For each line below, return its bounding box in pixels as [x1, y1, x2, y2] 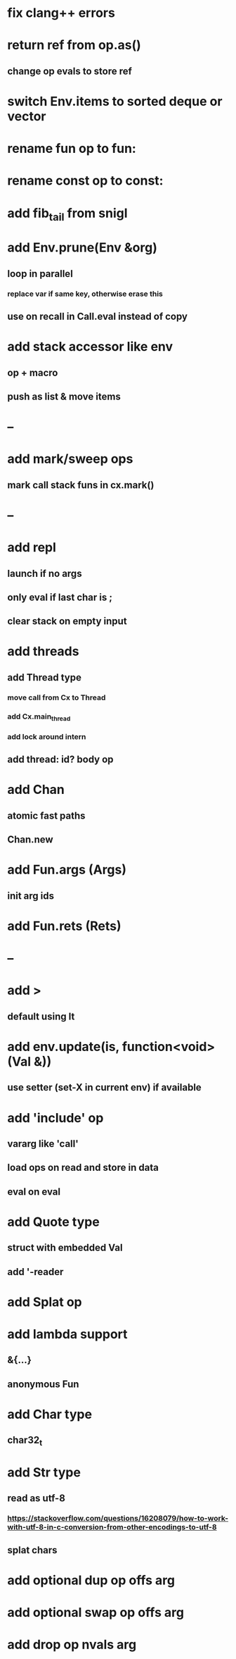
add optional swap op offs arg [7, 1604, 185, 1620]
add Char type [7, 1407, 93, 1422]
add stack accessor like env [7, 339, 173, 355]
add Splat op [7, 1294, 82, 1310]
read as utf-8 [7, 1492, 65, 1505]
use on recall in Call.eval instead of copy [7, 311, 188, 322]
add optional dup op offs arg [7, 1572, 176, 1588]
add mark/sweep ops [7, 451, 133, 467]
